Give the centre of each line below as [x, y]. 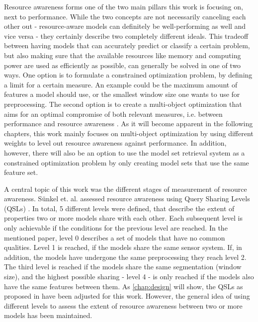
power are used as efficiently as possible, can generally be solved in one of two [123, 65]
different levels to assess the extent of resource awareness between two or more [123, 305]
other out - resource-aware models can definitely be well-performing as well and [125, 26]
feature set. [21, 172]
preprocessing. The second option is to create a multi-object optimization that [123, 104]
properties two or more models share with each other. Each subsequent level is [123, 218]
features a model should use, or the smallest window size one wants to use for [122, 94]
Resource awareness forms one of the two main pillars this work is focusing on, [124, 6]
